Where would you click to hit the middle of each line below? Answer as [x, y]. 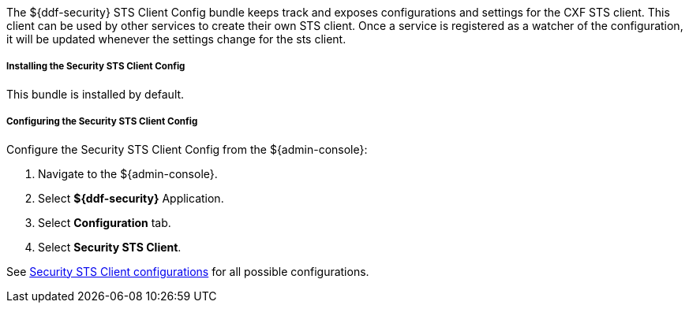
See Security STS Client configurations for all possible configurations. [188, 271]
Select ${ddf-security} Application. [131, 198]
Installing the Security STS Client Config [96, 67]
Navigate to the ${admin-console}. [128, 173]
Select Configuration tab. [105, 222]
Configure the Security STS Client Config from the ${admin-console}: [187, 149]
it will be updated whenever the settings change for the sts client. [176, 39]
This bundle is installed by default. [95, 94]
